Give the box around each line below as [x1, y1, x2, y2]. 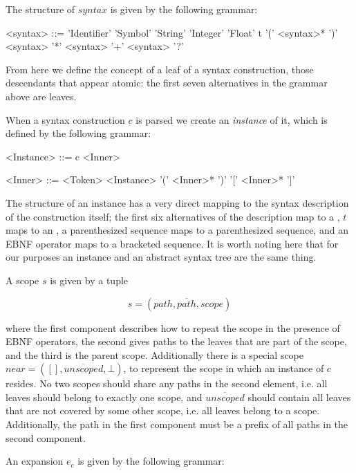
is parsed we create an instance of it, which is [135, 112, 328, 127]
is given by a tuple [50, 272, 129, 287]
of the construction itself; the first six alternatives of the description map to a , [6, 209, 340, 223]
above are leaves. [6, 89, 77, 103]
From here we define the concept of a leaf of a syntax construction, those [6, 62, 314, 76]
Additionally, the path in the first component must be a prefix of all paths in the [6, 417, 348, 432]
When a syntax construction [6, 112, 125, 127]
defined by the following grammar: [6, 126, 151, 140]
